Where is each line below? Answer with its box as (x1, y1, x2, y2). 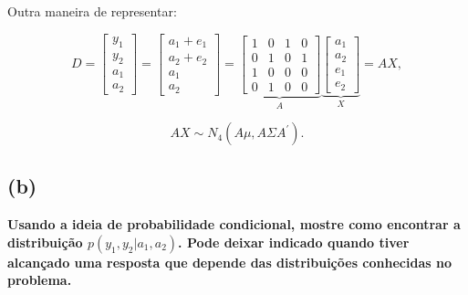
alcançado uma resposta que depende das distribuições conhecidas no (7, 252, 452, 271)
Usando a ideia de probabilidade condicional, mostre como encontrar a (7, 215, 461, 234)
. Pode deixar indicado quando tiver (178, 232, 410, 251)
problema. (7, 270, 72, 290)
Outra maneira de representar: (7, 2, 177, 20)
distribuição (7, 232, 83, 251)
